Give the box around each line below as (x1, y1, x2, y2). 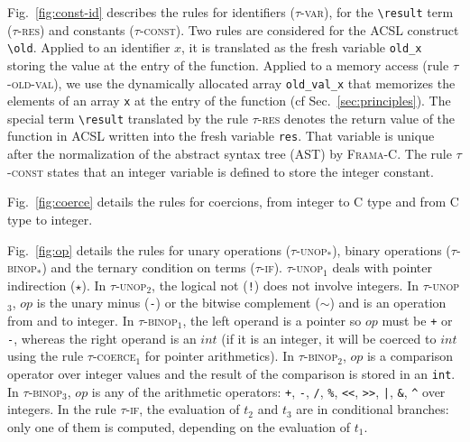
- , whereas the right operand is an (7, 328, 197, 347)
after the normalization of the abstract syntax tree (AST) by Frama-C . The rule (7, 144, 452, 163)
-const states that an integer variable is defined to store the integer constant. (7, 161, 434, 180)
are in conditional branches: (296, 400, 449, 419)
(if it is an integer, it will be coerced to (221, 328, 437, 347)
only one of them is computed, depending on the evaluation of (7, 417, 351, 436)
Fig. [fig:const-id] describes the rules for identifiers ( (7, 3, 295, 21)
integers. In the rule (7, 400, 116, 419)
